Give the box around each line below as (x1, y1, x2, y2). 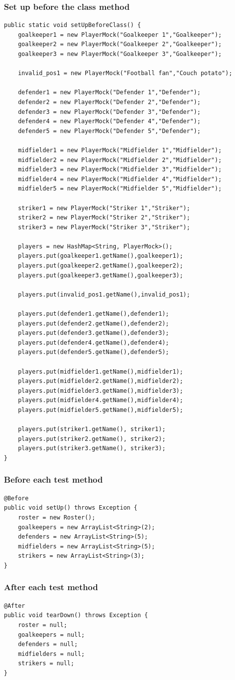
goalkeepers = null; (18, 631, 85, 638)
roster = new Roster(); (18, 514, 96, 521)
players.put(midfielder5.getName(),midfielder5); (18, 406, 183, 413)
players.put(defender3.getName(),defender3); (18, 329, 169, 337)
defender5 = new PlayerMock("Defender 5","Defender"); (18, 127, 201, 135)
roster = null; (18, 621, 67, 628)
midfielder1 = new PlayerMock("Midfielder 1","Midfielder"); (18, 146, 222, 154)
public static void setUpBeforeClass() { (4, 22, 141, 29)
